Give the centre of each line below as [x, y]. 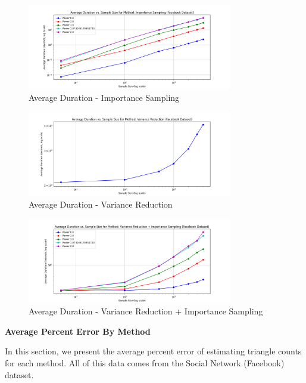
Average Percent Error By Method [78, 331]
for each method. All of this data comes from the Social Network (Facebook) [145, 363]
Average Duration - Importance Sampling [104, 97]
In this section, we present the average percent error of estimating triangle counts [153, 351]
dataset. [19, 374]
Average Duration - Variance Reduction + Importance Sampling [146, 311]
